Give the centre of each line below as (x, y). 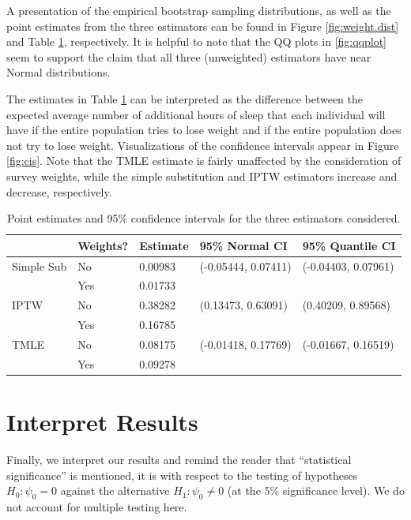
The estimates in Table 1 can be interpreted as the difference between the (185, 98)
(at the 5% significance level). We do (316, 490)
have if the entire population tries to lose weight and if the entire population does (204, 130)
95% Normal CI (243, 245)
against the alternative (115, 490)
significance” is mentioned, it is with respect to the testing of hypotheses (182, 475)
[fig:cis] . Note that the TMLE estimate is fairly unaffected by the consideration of (204, 161)
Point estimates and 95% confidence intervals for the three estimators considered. (204, 218)
